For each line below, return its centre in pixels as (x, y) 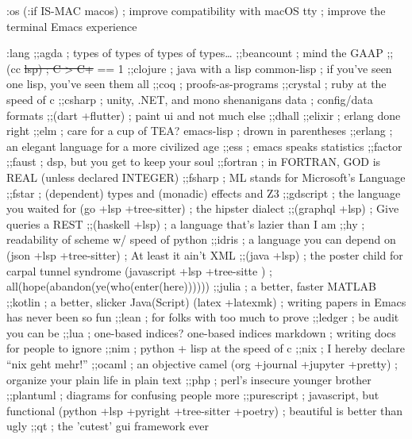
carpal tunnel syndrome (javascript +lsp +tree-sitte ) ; (139, 270)
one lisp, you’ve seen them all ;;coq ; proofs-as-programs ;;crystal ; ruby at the (196, 84)
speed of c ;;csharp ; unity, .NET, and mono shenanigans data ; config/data (190, 99)
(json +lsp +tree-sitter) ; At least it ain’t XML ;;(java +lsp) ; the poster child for (205, 254)
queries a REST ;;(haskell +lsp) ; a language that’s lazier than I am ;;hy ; (186, 223)
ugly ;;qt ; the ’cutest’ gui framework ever (108, 426)
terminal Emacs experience (72, 26)
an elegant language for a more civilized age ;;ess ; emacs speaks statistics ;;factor (204, 146)
